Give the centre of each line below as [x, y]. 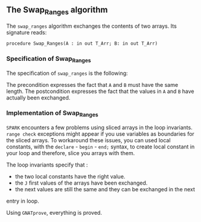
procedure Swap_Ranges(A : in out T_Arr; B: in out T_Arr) [82, 43]
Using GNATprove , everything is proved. [54, 213]
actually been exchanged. [38, 97]
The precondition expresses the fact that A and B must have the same [92, 84]
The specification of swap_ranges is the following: [67, 73]
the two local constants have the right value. [70, 177]
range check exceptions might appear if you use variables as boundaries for [101, 134]
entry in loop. [23, 201]
